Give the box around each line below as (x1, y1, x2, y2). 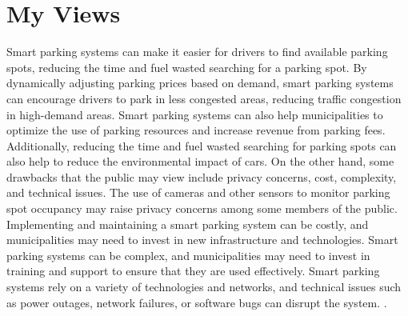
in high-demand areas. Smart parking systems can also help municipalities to (6, 106, 383, 122)
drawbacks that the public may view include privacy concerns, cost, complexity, (6, 168, 397, 185)
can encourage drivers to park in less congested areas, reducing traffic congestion (6, 90, 402, 106)
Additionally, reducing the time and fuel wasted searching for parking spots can (6, 137, 397, 154)
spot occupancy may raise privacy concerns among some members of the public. (6, 200, 398, 217)
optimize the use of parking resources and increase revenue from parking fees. (6, 122, 386, 138)
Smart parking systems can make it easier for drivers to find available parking (6, 43, 388, 60)
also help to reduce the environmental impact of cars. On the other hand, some (6, 153, 394, 170)
